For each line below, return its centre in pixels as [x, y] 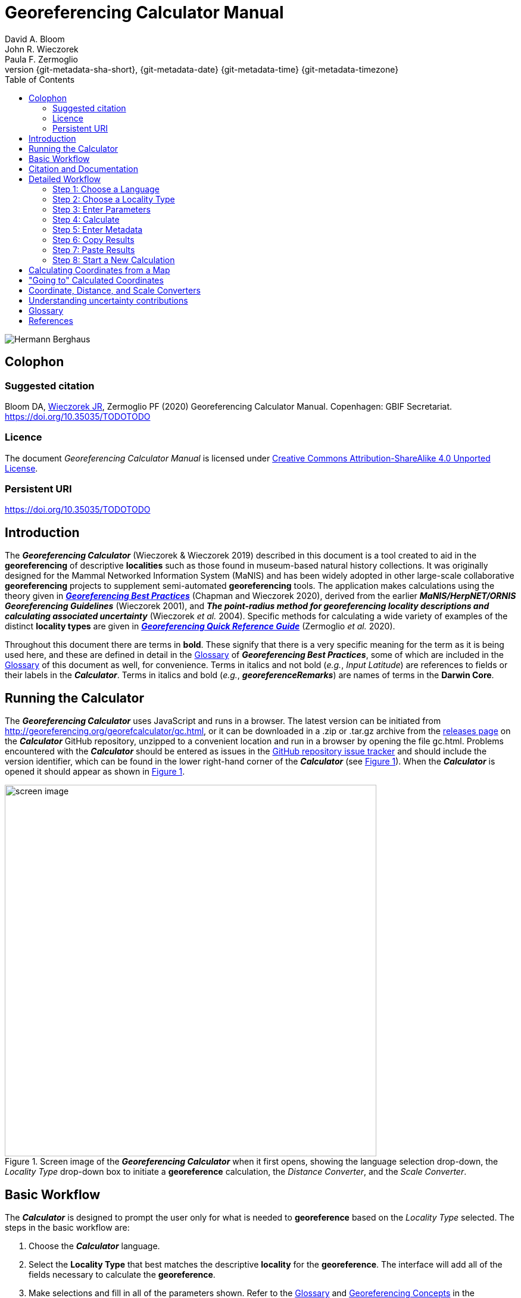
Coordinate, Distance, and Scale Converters [115, 290]
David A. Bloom [35, 39]
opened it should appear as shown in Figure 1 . [95, 772]
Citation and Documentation [83, 169]
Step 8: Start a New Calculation [114, 260]
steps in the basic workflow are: [67, 1227]
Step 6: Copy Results [93, 239]
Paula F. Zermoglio [41, 59]
